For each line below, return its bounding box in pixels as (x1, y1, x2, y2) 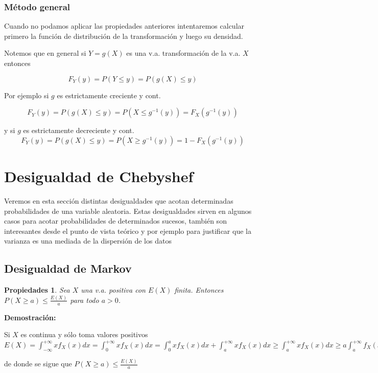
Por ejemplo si (4, 90, 49, 100)
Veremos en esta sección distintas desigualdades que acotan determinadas (4, 195, 233, 206)
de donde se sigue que (4, 358, 72, 369)
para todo (70, 294, 99, 305)
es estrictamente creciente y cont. (57, 90, 161, 100)
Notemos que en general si (4, 48, 86, 58)
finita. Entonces (174, 284, 224, 295)
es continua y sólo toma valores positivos (20, 329, 148, 340)
